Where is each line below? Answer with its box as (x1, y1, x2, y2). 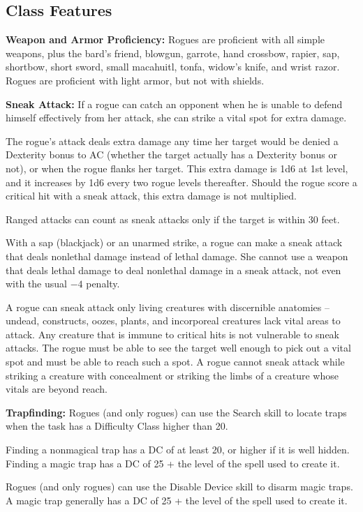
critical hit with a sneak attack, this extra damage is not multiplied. (6, 188, 297, 203)
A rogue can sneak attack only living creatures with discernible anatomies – (6, 299, 330, 314)
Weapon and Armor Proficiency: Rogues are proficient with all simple (6, 32, 325, 47)
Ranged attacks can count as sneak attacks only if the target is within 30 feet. (6, 211, 340, 226)
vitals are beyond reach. (6, 382, 108, 396)
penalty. (86, 276, 120, 291)
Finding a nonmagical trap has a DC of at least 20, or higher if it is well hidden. (6, 442, 350, 457)
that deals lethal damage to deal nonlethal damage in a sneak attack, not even (6, 262, 341, 277)
